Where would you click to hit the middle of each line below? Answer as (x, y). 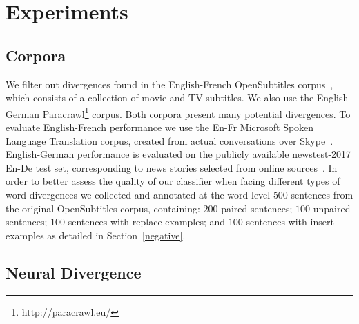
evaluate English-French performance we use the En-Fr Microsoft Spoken (160, 127)
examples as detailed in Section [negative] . (96, 235)
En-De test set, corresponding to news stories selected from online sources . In (172, 167)
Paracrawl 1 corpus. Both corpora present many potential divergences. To (196, 112)
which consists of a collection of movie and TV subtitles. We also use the (160, 98)
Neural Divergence (74, 272)
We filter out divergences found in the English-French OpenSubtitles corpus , (169, 84)
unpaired (332, 208)
